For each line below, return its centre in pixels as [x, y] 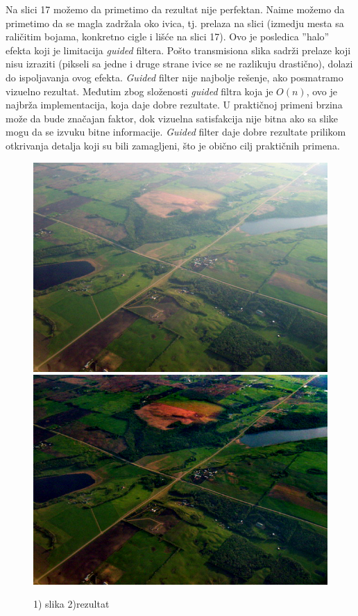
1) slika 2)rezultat [71, 604]
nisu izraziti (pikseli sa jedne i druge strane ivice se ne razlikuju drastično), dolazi [179, 64]
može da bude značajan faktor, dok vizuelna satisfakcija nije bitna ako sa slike [172, 118]
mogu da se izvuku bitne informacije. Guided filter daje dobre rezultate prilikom [176, 132]
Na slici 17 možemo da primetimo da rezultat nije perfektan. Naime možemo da [175, 9]
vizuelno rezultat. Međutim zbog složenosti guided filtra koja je [139, 91]
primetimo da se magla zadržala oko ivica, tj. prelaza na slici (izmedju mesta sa [175, 23]
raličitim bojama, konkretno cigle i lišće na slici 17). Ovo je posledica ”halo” [168, 37]
